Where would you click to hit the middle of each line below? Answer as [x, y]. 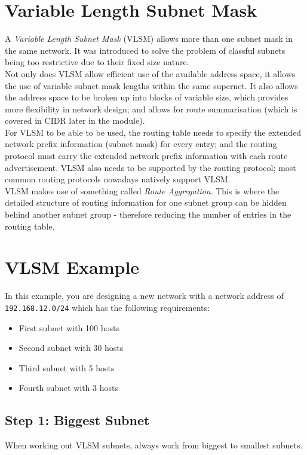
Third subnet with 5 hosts [67, 367]
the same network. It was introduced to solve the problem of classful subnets [145, 50]
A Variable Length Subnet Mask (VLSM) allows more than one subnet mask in [149, 39]
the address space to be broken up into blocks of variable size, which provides [147, 97]
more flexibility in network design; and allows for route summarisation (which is [151, 109]
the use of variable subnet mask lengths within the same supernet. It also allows [151, 85]
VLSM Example [72, 267]
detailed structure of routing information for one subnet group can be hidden [146, 202]
